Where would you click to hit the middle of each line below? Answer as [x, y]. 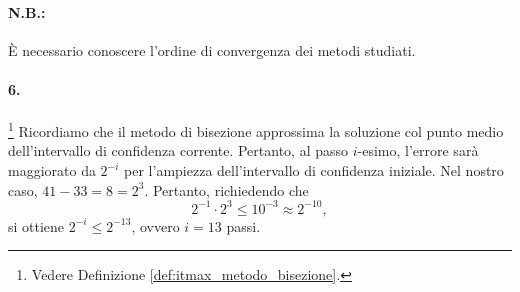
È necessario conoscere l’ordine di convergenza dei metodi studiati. [212, 49]
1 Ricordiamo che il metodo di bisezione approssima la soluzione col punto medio [256, 129]
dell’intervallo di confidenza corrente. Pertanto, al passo [178, 150]
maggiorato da [52, 170]
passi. [243, 225]
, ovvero [155, 225]
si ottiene [36, 225]
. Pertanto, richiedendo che [226, 189]
